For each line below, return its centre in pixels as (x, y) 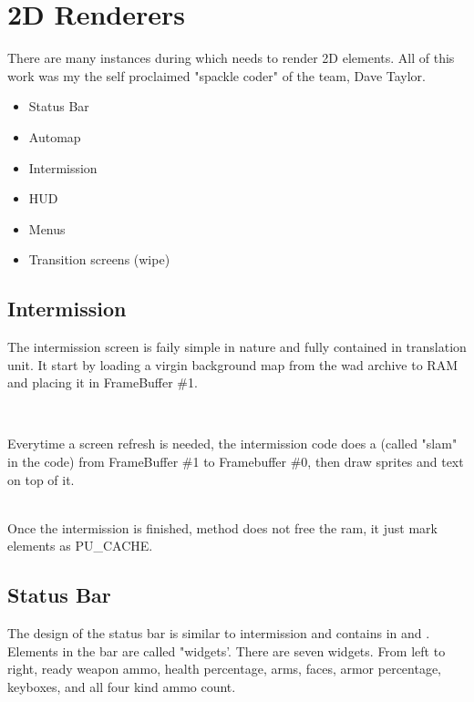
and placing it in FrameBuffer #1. (103, 382)
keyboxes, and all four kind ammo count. (122, 687)
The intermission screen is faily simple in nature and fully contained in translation (237, 347)
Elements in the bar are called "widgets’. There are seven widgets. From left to (227, 650)
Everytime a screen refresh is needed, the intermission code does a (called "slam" (232, 444)
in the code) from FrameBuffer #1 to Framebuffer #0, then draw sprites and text (236, 462)
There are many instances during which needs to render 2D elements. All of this (231, 58)
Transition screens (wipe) (99, 259)
